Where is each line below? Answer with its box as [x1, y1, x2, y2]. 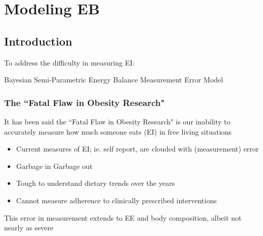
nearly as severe [4, 222, 54, 233]
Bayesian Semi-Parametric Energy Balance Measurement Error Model [4, 74, 223, 85]
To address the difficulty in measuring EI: [4, 57, 135, 68]
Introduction [4, 33, 73, 49]
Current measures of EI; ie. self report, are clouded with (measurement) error [16, 143, 259, 154]
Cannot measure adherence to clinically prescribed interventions [16, 195, 217, 205]
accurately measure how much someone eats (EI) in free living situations [4, 126, 232, 137]
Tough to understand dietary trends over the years [16, 178, 175, 188]
